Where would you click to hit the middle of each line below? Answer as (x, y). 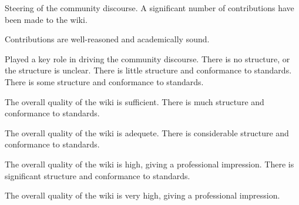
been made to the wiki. (46, 19)
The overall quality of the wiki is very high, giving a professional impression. (142, 195)
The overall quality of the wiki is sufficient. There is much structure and (135, 101)
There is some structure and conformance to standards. (104, 81)
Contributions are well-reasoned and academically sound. (107, 39)
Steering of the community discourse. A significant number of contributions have (149, 8)
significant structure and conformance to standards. (98, 175)
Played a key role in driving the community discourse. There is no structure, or (147, 58)
